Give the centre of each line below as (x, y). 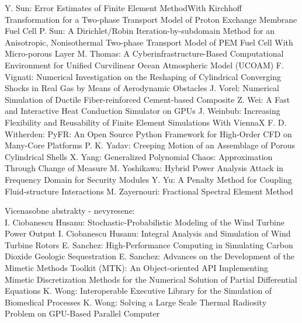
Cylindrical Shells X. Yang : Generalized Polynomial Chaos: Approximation (139, 156)
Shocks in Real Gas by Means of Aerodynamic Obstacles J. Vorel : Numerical (142, 88)
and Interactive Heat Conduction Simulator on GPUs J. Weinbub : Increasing (143, 111)
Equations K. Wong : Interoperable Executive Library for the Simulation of (138, 291)
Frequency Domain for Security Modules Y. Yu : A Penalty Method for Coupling (148, 179)
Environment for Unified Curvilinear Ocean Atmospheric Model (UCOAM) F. (144, 65)
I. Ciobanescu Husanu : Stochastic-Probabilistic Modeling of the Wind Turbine (145, 222)
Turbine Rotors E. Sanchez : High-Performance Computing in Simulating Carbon (149, 244)
